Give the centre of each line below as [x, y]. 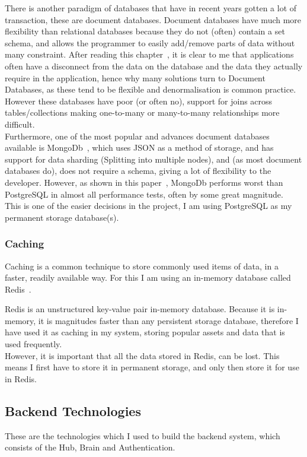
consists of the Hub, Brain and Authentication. [90, 447]
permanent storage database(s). [62, 217]
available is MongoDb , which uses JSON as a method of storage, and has [139, 147]
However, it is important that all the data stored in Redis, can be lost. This [142, 355]
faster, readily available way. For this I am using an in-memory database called [148, 277]
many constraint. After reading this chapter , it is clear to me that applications [149, 54]
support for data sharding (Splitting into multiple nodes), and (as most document [153, 159]
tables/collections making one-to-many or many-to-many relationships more [142, 112]
